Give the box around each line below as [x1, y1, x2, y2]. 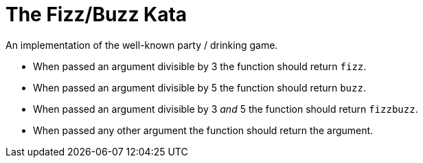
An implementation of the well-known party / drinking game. [5, 39, 278, 51]
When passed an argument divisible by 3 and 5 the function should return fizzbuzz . [33, 102, 418, 115]
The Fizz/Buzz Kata [5, 3, 187, 26]
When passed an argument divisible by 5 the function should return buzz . [33, 81, 366, 94]
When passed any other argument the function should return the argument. [33, 124, 374, 136]
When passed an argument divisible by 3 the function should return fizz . [33, 60, 367, 72]
